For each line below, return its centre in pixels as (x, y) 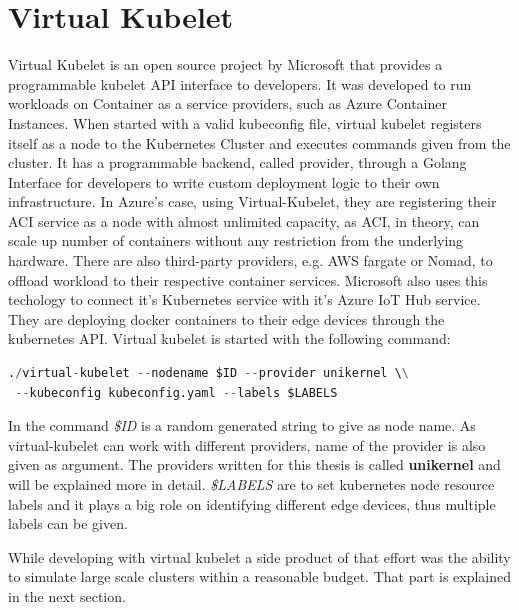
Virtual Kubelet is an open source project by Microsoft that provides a (225, 64)
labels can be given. (68, 523)
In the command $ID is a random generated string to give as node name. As (242, 425)
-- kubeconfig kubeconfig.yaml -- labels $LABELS (176, 392)
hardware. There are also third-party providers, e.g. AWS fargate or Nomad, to (250, 260)
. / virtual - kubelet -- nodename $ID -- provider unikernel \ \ (209, 373)
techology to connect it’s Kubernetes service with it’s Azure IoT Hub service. (244, 299)
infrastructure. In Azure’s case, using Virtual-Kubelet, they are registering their (252, 201)
